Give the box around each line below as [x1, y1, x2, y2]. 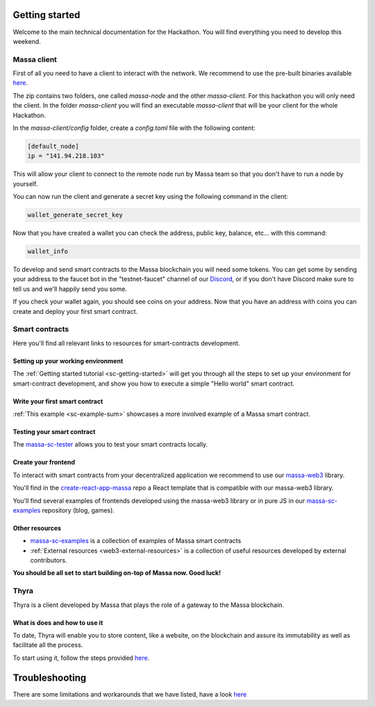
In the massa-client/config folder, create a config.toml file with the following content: [12, 124, 256, 132]
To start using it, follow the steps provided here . [12, 654, 150, 662]
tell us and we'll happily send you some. [12, 285, 128, 293]
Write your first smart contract [12, 397, 103, 406]
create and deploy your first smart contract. [12, 307, 138, 315]
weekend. [12, 37, 41, 45]
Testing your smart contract [12, 427, 96, 435]
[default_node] [27, 142, 79, 150]
